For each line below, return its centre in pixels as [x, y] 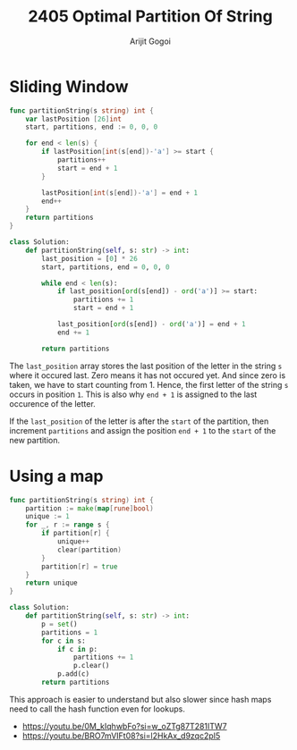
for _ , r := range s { [68, 525]
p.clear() [91, 666]
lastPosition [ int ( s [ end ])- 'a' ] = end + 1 [120, 193]
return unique [51, 583]
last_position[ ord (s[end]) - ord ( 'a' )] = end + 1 [151, 324]
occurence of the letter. [52, 403]
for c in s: [64, 641]
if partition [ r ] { [76, 534]
